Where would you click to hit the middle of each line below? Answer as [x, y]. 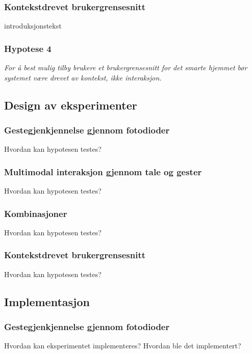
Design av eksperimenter [71, 105]
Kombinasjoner [36, 213]
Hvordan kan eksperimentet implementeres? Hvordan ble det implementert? [123, 346]
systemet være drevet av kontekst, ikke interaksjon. [83, 77]
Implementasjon [47, 301]
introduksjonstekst [33, 26]
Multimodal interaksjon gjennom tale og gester [103, 171]
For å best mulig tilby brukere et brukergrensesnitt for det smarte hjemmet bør [126, 67]
